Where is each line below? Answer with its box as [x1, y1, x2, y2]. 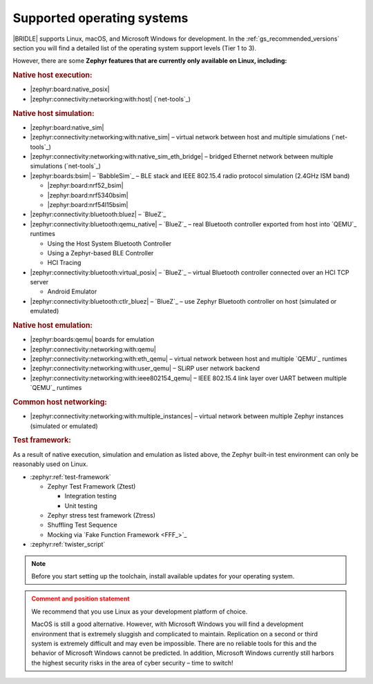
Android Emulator [47, 287, 97, 296]
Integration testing [64, 492, 117, 500]
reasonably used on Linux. [12, 460, 88, 469]
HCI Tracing [47, 259, 82, 267]
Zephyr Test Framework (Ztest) [47, 482, 136, 490]
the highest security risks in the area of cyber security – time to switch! [31, 658, 234, 667]
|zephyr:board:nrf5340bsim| [47, 190, 128, 199]
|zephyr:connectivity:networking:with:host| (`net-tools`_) [30, 95, 191, 103]
